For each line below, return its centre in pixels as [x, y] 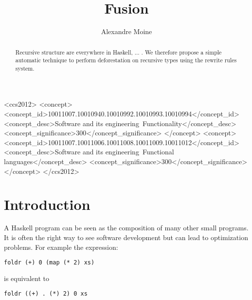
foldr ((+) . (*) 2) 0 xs [46, 294]
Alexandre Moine [126, 31]
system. [25, 68]
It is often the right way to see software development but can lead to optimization [126, 237]
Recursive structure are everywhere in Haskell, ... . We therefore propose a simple [118, 52]
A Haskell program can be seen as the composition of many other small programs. [126, 228]
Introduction [47, 204]
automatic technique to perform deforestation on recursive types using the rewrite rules [126, 60]
